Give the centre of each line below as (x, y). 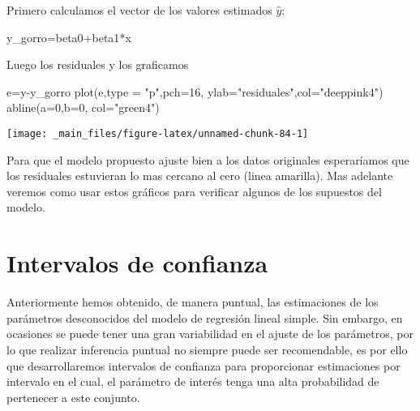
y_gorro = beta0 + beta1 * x (69, 37)
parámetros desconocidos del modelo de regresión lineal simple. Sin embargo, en (205, 317)
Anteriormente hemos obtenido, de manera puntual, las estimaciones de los (193, 302)
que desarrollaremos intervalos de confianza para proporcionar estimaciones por (204, 365)
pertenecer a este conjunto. (73, 397)
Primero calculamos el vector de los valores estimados (139, 10)
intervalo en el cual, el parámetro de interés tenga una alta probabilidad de (193, 381)
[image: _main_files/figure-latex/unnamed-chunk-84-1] (158, 133)
